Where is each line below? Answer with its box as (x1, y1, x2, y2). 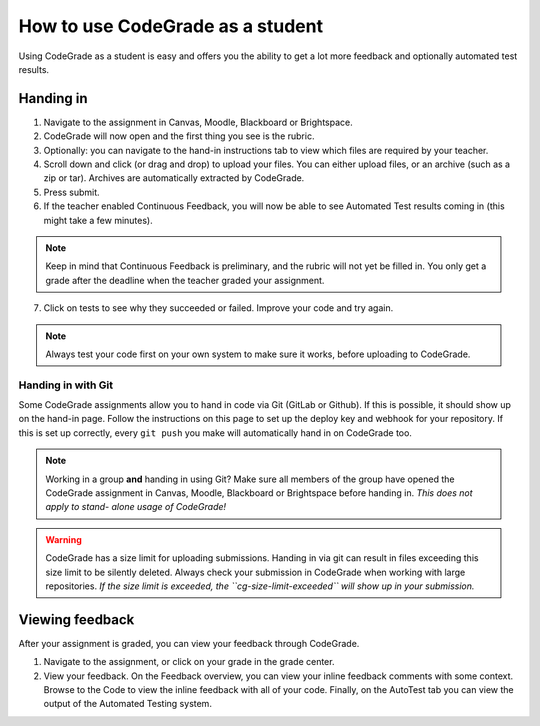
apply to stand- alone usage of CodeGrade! (45, 501, 227, 513)
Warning (45, 533, 82, 545)
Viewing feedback (18, 611, 135, 628)
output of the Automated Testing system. (43, 698, 212, 710)
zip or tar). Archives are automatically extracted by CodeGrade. (43, 172, 305, 184)
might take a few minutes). (43, 214, 154, 226)
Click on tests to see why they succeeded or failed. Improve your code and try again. (43, 302, 394, 314)
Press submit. (43, 186, 100, 198)
